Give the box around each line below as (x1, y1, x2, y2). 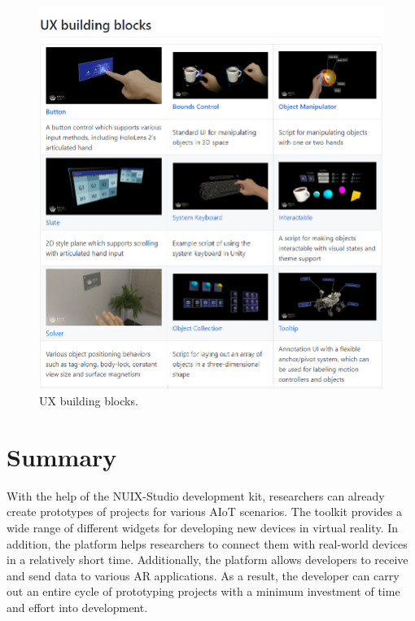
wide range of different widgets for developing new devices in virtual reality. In (7, 518, 399, 536)
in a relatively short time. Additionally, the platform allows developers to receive (7, 551, 408, 568)
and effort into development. (7, 598, 148, 615)
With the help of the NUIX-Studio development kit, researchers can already (7, 487, 385, 504)
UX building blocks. (39, 392, 138, 409)
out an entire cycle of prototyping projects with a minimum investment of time (7, 583, 400, 600)
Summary (7, 440, 117, 473)
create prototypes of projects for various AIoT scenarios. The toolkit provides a (7, 503, 403, 520)
